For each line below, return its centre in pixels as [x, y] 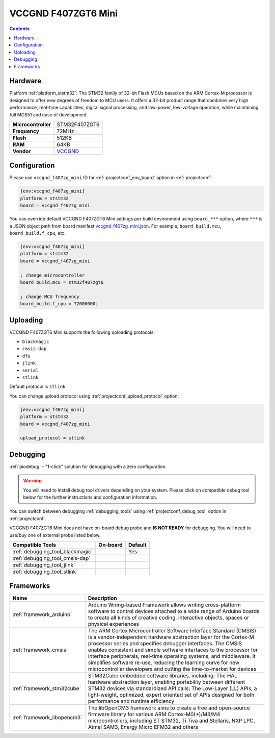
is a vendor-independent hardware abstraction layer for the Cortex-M [171, 637]
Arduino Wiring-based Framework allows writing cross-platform [164, 605]
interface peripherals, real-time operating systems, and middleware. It [172, 656]
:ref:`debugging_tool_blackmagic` [53, 551]
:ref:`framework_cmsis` [40, 650]
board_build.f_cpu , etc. [37, 233]
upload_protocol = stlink [52, 438]
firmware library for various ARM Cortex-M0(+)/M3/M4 [154, 715]
